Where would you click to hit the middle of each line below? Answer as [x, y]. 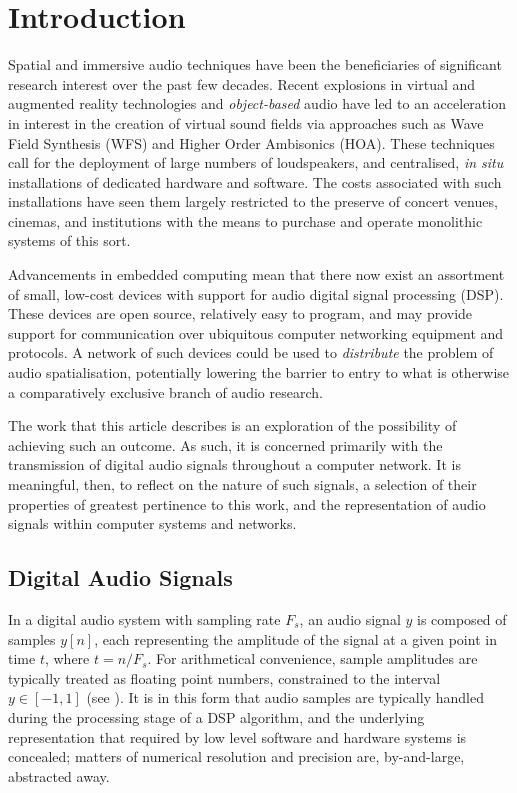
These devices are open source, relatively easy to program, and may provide [240, 313]
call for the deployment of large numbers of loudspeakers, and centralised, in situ [256, 162]
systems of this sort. [69, 240]
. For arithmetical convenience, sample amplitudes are [312, 658]
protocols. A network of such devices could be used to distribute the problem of [251, 352]
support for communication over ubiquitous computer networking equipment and [256, 332]
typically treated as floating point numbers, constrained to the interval [224, 677]
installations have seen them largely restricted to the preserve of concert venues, [253, 201]
